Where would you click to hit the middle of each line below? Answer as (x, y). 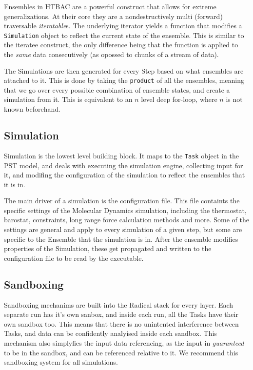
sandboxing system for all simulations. (61, 362)
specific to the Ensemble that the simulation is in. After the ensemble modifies (121, 239)
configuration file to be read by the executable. (74, 258)
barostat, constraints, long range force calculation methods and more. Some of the (126, 220)
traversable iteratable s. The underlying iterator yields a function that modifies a (123, 26)
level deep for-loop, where (179, 99)
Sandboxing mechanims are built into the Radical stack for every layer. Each (119, 304)
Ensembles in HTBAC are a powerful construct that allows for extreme (110, 6)
